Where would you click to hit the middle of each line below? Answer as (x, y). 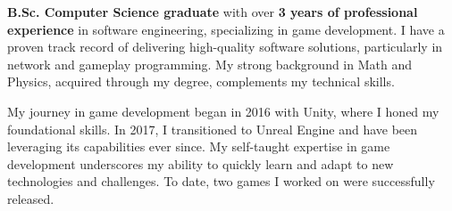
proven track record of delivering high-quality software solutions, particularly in (225, 47)
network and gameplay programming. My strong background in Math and (209, 64)
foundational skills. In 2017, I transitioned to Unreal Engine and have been (213, 129)
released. (31, 198)
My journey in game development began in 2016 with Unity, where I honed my (223, 111)
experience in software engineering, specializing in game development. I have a (226, 29)
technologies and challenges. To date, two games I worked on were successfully (221, 181)
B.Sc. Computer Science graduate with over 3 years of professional (213, 12)
